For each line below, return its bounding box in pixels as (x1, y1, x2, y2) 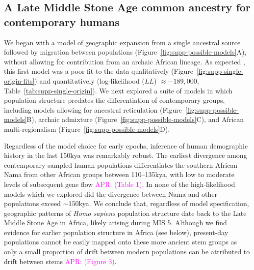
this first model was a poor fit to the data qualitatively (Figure (4, 66, 193, 76)
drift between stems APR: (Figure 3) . (4, 256, 117, 266)
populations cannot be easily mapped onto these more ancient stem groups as (4, 237, 237, 247)
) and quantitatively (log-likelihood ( (34, 75, 145, 86)
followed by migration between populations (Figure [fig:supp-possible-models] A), (4, 47, 247, 57)
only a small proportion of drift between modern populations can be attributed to (4, 246, 250, 257)
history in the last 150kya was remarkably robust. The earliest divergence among (4, 150, 247, 160)
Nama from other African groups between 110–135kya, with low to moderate (4, 169, 235, 180)
